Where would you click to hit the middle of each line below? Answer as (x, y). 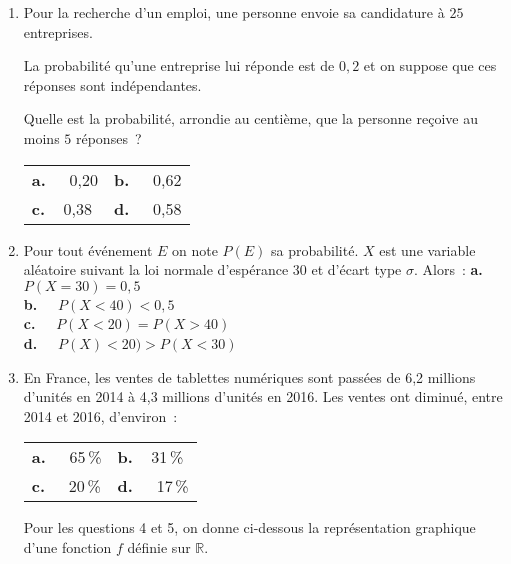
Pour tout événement (88, 249)
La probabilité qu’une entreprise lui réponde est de (179, 65)
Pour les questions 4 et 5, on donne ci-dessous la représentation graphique (249, 527)
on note (195, 249)
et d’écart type (356, 269)
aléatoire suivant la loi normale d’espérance (156, 269)
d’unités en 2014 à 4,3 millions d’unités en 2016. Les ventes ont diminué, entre (263, 396)
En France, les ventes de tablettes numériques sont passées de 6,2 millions (249, 376)
